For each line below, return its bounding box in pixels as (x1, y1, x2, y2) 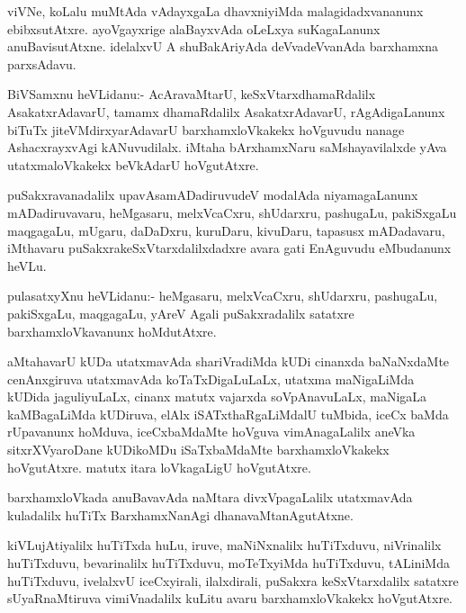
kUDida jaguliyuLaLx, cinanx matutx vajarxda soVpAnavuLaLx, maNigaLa (7, 387, 427, 406)
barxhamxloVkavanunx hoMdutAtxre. (7, 321, 217, 340)
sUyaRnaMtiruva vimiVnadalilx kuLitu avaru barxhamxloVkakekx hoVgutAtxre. (7, 589, 453, 608)
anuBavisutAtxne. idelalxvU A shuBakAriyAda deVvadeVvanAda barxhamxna (7, 37, 439, 56)
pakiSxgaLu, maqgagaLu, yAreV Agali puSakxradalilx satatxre (7, 303, 354, 322)
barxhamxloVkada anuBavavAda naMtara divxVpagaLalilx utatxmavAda (7, 488, 413, 507)
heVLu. (7, 256, 47, 275)
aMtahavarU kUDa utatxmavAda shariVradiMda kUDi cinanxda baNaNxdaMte (7, 352, 450, 371)
